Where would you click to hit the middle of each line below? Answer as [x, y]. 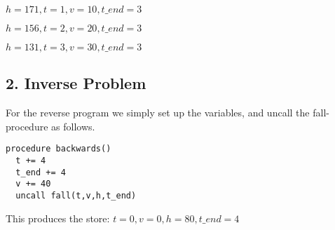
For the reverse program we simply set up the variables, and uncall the [158, 113]
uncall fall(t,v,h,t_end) [76, 196]
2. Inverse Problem [76, 83]
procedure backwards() [59, 149]
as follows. [73, 126]
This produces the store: [58, 218]
